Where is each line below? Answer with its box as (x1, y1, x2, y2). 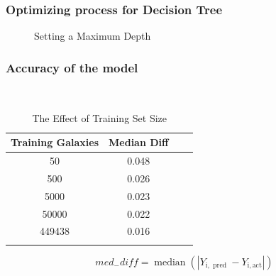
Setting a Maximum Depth (34, 28, 151, 43)
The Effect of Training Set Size (32, 110, 167, 125)
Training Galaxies (11, 135, 99, 150)
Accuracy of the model (6, 58, 138, 76)
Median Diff (109, 135, 169, 150)
